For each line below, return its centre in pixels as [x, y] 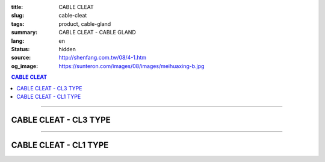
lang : [18, 41]
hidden [67, 49]
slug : [17, 16]
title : [17, 7]
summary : [24, 33]
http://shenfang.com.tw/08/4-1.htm [103, 58]
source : [21, 58]
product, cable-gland [85, 23]
